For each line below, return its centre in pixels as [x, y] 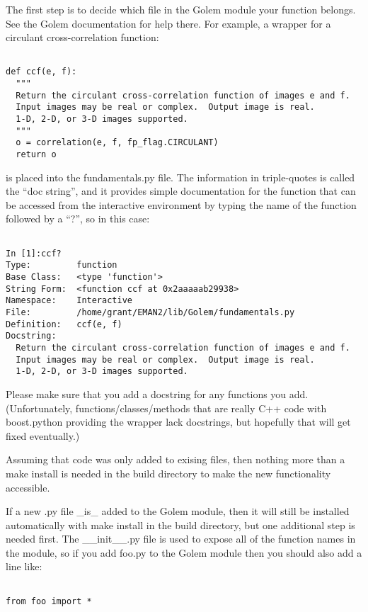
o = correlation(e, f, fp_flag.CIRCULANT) [117, 143]
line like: [24, 566]
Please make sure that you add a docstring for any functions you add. [157, 393]
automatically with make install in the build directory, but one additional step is [180, 525]
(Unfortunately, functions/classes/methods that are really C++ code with [166, 408]
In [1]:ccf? [34, 253]
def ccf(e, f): [41, 72]
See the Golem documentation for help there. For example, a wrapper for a [168, 23]
